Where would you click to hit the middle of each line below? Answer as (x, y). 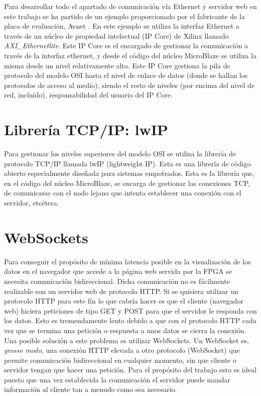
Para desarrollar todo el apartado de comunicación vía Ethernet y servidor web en (130, 6)
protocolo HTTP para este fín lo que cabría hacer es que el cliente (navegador (124, 301)
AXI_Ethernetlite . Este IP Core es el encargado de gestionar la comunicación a (126, 45)
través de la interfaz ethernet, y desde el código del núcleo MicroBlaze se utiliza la (130, 55)
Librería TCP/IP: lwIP (86, 129)
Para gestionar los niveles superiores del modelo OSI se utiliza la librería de (120, 154)
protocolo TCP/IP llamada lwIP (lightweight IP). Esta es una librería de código (127, 163)
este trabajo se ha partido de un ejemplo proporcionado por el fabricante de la (124, 16)
